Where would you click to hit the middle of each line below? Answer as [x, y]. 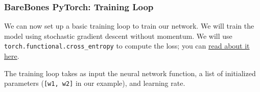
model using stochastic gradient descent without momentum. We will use [118, 36]
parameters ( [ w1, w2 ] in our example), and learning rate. [95, 83]
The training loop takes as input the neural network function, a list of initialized [130, 73]
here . [12, 56]
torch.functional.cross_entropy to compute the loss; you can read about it [127, 46]
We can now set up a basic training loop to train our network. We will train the [129, 26]
